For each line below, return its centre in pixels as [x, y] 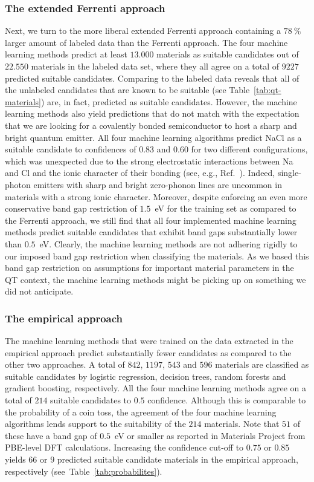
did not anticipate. [39, 291]
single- [289, 173]
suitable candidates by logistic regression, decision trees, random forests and [146, 376]
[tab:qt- [268, 90]
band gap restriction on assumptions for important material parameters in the [149, 268]
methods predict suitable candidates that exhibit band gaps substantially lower [151, 232]
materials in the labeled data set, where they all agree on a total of [155, 66]
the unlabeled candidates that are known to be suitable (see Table [127, 90]
